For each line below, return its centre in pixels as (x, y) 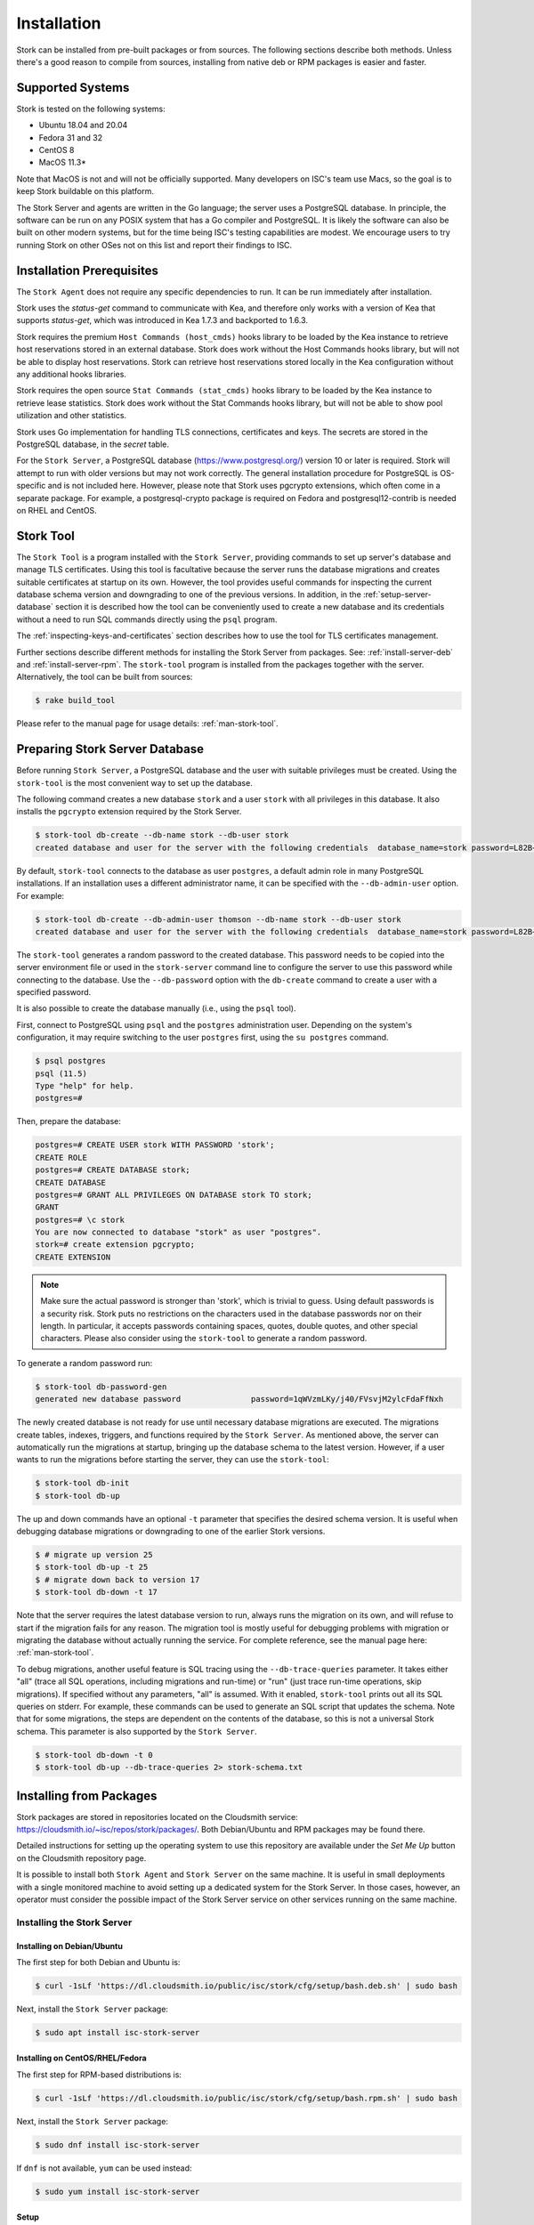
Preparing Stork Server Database (110, 749)
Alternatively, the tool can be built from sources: (105, 677)
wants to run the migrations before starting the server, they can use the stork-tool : (173, 1460)
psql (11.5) (61, 1073)
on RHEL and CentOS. (57, 510)
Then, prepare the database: (69, 1121)
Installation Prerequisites (88, 270)
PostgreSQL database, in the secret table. (93, 444)
